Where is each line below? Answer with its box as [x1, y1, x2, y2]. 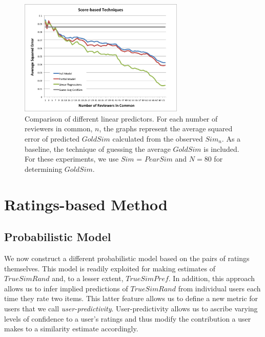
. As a [221, 133, 241, 144]
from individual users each [178, 283, 261, 293]
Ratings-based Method [4, 193, 168, 214]
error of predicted [25, 133, 80, 144]
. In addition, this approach [168, 273, 255, 284]
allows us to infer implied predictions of [4, 283, 128, 293]
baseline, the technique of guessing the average [25, 143, 171, 154]
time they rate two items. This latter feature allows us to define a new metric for [4, 293, 258, 304]
